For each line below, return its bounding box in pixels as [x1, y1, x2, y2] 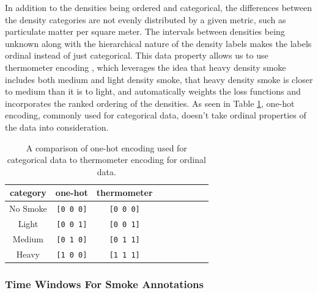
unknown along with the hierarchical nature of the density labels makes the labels [5, 37, 312, 49]
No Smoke [9, 202, 47, 215]
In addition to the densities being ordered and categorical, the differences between [5, 1, 312, 13]
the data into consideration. [5, 120, 109, 133]
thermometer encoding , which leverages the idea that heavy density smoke [5, 60, 286, 73]
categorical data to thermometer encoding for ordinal [7, 153, 206, 166]
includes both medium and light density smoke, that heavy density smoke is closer [5, 73, 313, 85]
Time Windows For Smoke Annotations [5, 276, 204, 291]
